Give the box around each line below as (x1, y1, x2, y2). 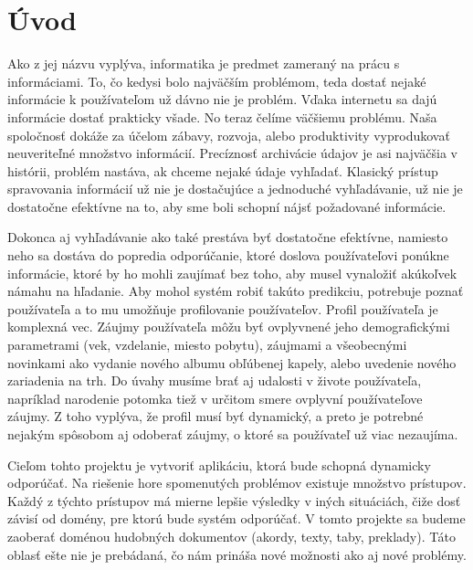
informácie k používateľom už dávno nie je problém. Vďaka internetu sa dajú (7, 90, 437, 109)
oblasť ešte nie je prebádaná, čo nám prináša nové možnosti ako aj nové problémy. (7, 544, 467, 564)
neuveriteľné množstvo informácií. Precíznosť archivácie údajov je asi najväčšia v (7, 143, 457, 163)
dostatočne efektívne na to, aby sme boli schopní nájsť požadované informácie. (7, 196, 447, 216)
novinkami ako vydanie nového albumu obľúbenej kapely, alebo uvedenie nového (7, 353, 457, 372)
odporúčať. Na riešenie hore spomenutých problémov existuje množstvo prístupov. (7, 473, 467, 492)
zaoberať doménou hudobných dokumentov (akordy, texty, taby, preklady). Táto (7, 526, 456, 545)
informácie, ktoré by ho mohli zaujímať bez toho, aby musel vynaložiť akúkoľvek (7, 263, 457, 282)
